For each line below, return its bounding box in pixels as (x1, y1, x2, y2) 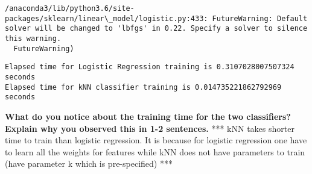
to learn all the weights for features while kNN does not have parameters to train (5, 145, 305, 158)
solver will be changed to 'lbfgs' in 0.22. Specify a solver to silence (5, 24, 308, 33)
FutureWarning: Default (212, 14, 308, 23)
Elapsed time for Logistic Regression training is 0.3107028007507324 (5, 63, 294, 72)
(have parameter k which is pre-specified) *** (5, 157, 173, 170)
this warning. (5, 34, 62, 43)
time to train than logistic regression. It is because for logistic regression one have (5, 134, 307, 146)
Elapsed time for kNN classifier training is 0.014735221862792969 (5, 82, 282, 92)
